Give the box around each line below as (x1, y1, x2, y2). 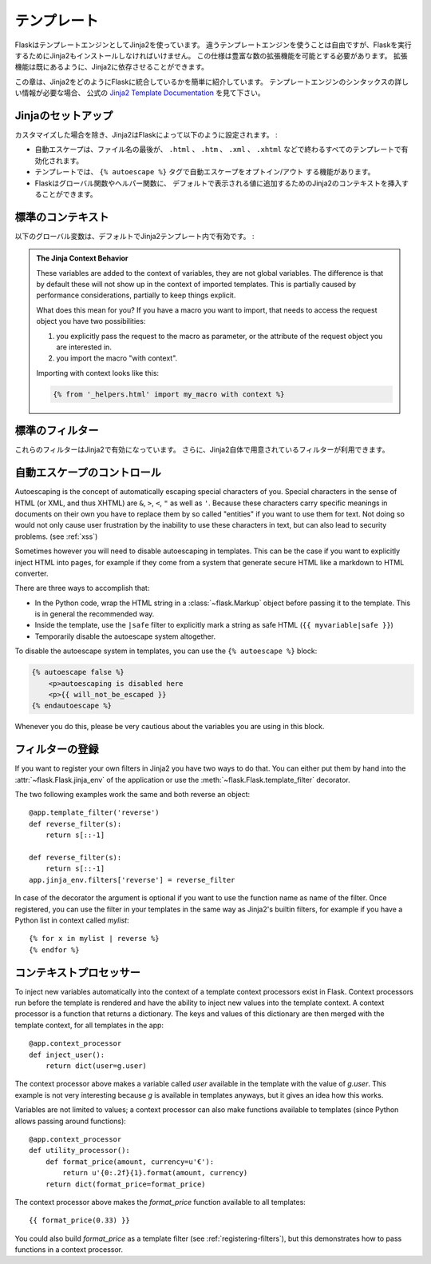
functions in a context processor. (14, 1245, 124, 1254)
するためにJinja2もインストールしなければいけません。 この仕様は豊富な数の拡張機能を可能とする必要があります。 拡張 (14, 50, 408, 60)
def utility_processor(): (29, 1146, 131, 1155)
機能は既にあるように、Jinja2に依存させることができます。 (14, 62, 209, 72)
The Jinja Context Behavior (36, 253, 129, 263)
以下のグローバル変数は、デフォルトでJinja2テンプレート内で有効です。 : (14, 231, 255, 241)
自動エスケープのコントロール (14, 466, 161, 480)
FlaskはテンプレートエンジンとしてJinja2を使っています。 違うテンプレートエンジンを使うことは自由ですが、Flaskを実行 (14, 40, 412, 50)
